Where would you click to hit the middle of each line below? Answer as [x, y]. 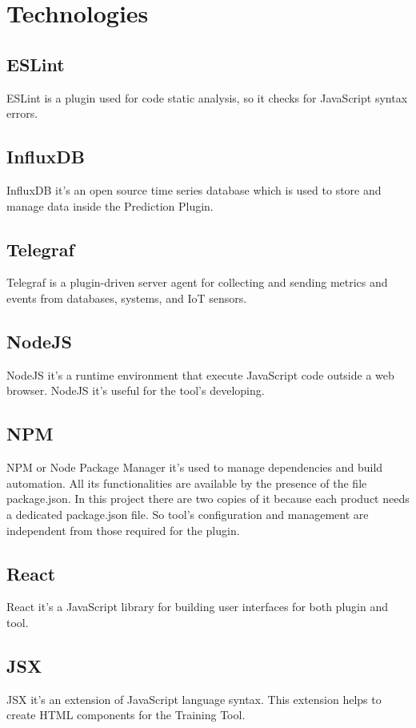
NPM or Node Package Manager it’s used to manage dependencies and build [195, 467]
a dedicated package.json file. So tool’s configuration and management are [188, 514]
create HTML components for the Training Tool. [126, 715]
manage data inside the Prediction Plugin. [110, 205]
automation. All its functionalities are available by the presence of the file [187, 483]
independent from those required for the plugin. [123, 530]
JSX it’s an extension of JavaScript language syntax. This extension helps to [194, 699]
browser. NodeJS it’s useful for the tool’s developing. [136, 390]
